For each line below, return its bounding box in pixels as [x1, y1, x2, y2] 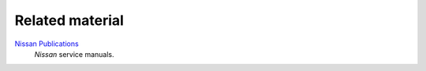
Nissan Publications [14, 39, 79, 48]
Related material [14, 12, 124, 29]
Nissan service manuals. [34, 49, 114, 59]
